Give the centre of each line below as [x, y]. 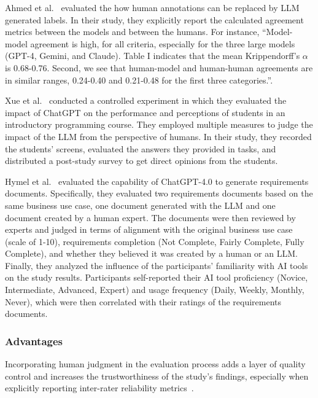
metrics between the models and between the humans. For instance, [132, 32]
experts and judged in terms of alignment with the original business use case [149, 229]
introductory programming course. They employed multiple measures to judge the [159, 124]
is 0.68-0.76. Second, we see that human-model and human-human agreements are [159, 67]
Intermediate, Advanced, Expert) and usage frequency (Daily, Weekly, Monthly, [155, 290]
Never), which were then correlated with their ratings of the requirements [143, 301]
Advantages [34, 341]
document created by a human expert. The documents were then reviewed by [150, 217]
